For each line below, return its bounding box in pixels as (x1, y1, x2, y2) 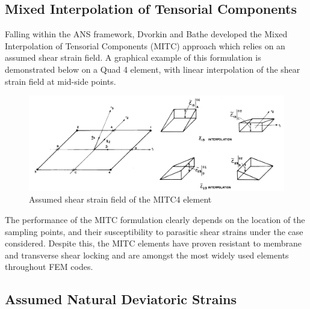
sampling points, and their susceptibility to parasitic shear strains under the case (5, 225, 303, 237)
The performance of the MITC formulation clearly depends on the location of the (5, 213, 305, 225)
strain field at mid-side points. (5, 75, 116, 87)
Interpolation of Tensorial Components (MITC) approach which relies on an (5, 39, 285, 52)
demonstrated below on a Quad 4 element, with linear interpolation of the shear (5, 63, 300, 75)
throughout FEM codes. (5, 260, 93, 273)
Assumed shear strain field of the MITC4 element (29, 193, 212, 206)
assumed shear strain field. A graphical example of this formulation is (5, 51, 261, 64)
